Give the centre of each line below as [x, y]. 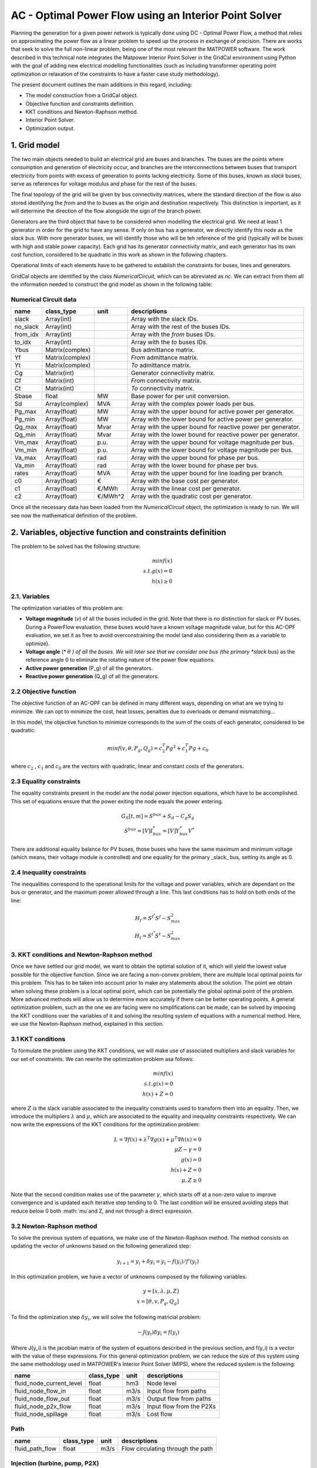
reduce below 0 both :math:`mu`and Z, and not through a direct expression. [102, 1211]
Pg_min [25, 419]
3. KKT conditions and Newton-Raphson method [82, 955]
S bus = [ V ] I [139, 830]
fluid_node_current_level [48, 1383]
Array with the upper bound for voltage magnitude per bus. [213, 442]
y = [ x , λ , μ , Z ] [161, 1291]
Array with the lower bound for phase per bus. [195, 466]
